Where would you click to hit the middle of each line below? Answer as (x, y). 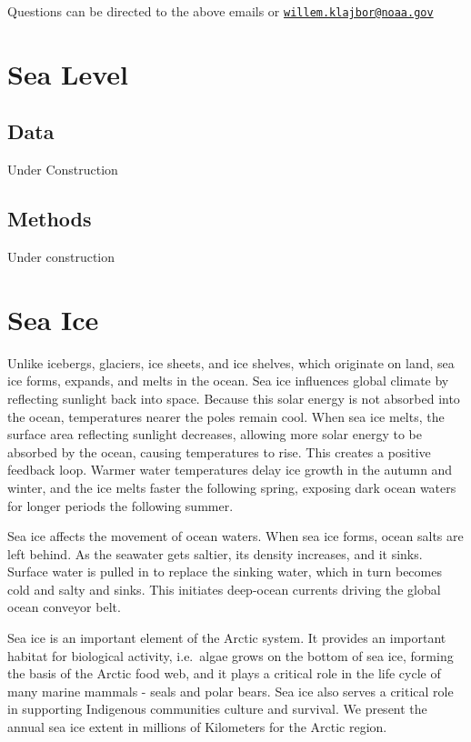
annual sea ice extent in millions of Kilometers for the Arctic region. (197, 727)
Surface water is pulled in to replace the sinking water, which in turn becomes (225, 572)
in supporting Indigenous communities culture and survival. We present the (217, 709)
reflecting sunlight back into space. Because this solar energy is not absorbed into (234, 398)
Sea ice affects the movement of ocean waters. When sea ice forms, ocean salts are (235, 536)
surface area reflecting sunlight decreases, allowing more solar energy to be (215, 434)
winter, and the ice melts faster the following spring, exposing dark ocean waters (232, 487)
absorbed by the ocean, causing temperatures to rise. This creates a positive (219, 451)
